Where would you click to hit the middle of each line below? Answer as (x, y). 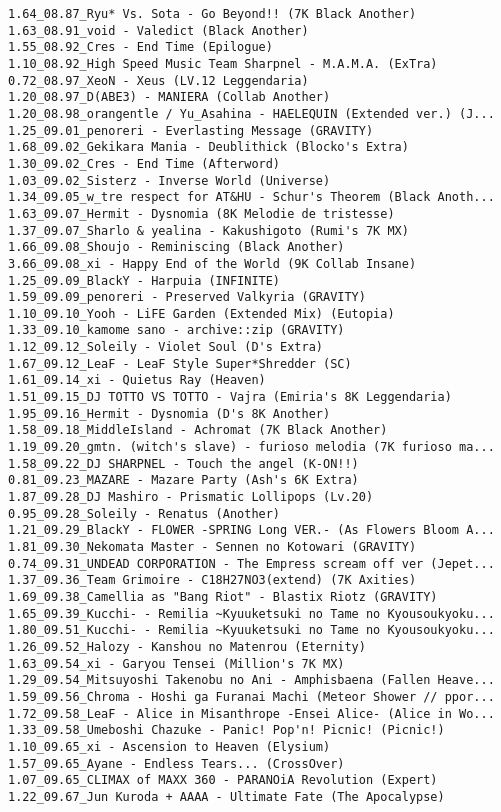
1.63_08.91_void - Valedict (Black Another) (158, 30)
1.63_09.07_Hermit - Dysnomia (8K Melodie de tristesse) (201, 213)
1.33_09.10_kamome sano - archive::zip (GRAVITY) (176, 330)
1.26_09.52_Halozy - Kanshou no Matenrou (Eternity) (187, 646)
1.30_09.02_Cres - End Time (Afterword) (144, 163)
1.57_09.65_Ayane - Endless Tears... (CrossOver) (176, 763)
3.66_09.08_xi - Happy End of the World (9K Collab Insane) (212, 263)
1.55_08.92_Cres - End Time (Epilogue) (140, 47)
